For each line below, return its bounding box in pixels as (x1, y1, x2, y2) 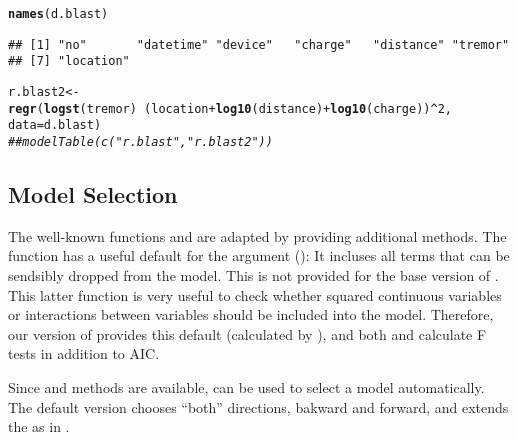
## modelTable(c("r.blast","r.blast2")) (8, 134, 273, 149)
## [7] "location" (8, 54, 130, 69)
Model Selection (8, 178, 178, 209)
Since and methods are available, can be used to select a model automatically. (8, 376, 485, 397)
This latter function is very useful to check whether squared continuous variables (8, 284, 502, 305)
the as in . (8, 416, 70, 437)
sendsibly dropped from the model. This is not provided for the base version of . (8, 264, 499, 285)
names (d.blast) (8, 7, 109, 21)
